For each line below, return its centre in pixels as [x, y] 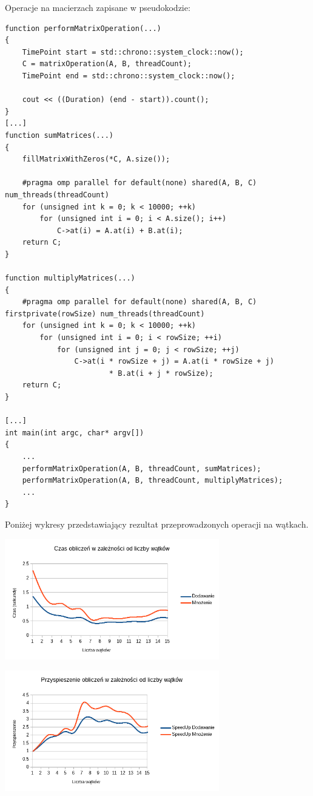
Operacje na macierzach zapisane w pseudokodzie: [98, 7]
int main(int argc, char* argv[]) [75, 433]
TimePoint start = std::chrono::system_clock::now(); [133, 52]
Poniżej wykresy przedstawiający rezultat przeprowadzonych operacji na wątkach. [157, 524]
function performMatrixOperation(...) [83, 28]
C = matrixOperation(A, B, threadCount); [107, 64]
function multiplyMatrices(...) [70, 278]
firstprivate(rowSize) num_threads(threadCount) [105, 314]
